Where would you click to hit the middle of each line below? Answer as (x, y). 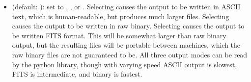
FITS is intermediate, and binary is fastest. (77, 74)
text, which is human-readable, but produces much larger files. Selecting (121, 16)
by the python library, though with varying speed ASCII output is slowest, (125, 64)
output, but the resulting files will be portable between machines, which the (126, 45)
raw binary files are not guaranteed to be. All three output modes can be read (130, 54)
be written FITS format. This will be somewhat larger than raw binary (119, 35)
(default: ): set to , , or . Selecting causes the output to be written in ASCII (126, 6)
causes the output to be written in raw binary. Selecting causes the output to (128, 26)
